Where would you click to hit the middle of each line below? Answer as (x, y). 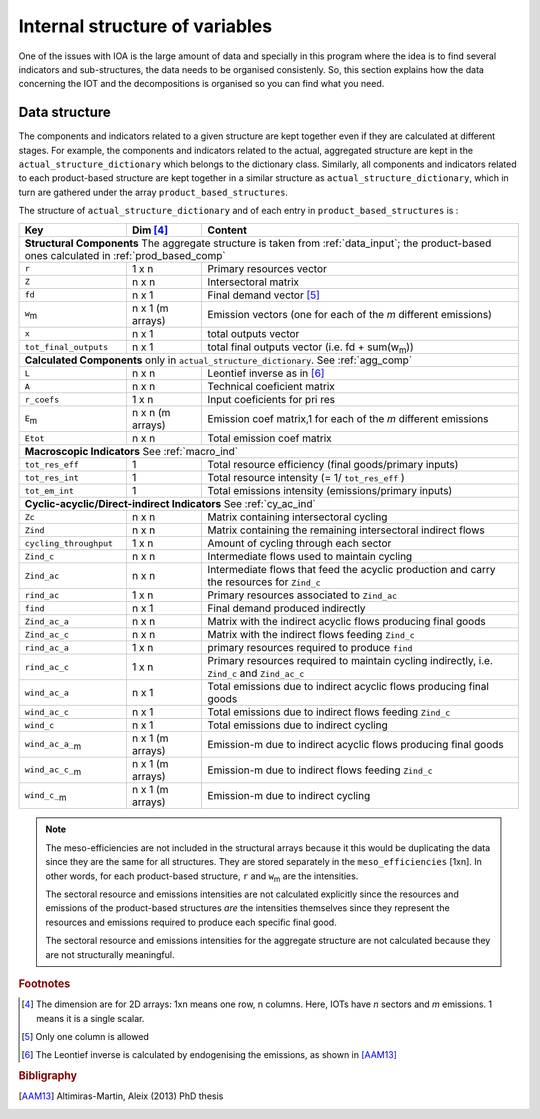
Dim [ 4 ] (150, 230)
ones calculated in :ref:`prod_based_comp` (125, 255)
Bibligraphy (48, 1076)
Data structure (65, 112)
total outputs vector (253, 333)
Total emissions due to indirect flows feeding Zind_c (329, 712)
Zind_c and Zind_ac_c (256, 673)
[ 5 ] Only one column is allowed (85, 1036)
